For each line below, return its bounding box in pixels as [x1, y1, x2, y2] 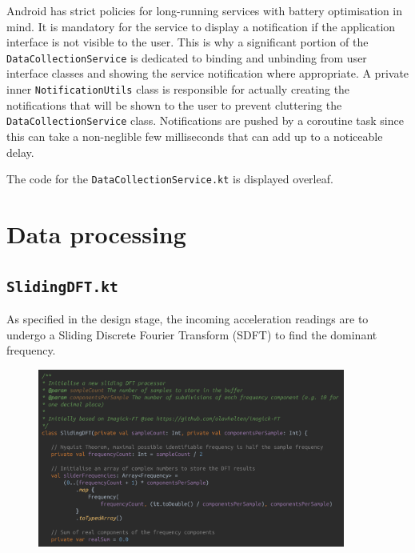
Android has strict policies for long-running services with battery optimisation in [6, 2, 403, 18]
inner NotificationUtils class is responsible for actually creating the [6, 81, 350, 98]
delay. [6, 143, 34, 160]
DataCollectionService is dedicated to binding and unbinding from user [6, 49, 367, 66]
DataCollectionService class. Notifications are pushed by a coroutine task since [6, 112, 404, 129]
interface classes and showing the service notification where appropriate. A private [6, 65, 409, 82]
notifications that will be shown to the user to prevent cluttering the [6, 96, 342, 113]
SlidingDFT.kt [6, 278, 118, 295]
